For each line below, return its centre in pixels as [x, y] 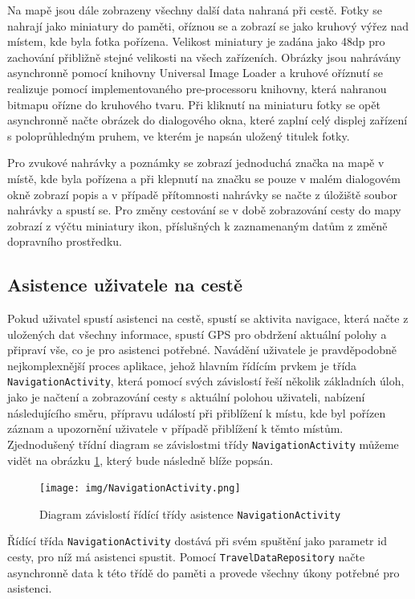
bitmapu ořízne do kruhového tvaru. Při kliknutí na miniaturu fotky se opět [194, 104]
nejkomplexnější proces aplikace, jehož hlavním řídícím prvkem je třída [182, 365]
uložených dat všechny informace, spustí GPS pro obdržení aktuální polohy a [197, 334]
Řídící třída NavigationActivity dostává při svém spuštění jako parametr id [197, 541]
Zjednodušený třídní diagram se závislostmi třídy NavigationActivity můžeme [203, 444]
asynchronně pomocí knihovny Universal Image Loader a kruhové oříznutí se [195, 73]
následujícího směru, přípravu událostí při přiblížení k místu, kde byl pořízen [197, 412]
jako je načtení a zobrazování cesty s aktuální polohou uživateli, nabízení [186, 397]
